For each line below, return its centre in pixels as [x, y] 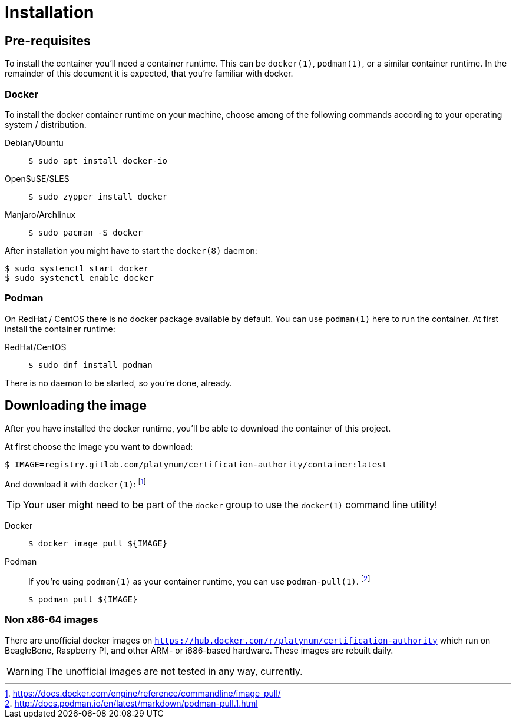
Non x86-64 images [52, 620]
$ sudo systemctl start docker [77, 268]
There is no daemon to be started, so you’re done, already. [118, 383]
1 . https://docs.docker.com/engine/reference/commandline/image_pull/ [143, 693]
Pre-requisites [48, 41]
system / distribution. [46, 124]
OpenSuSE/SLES [37, 178]
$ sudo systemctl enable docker [79, 278]
